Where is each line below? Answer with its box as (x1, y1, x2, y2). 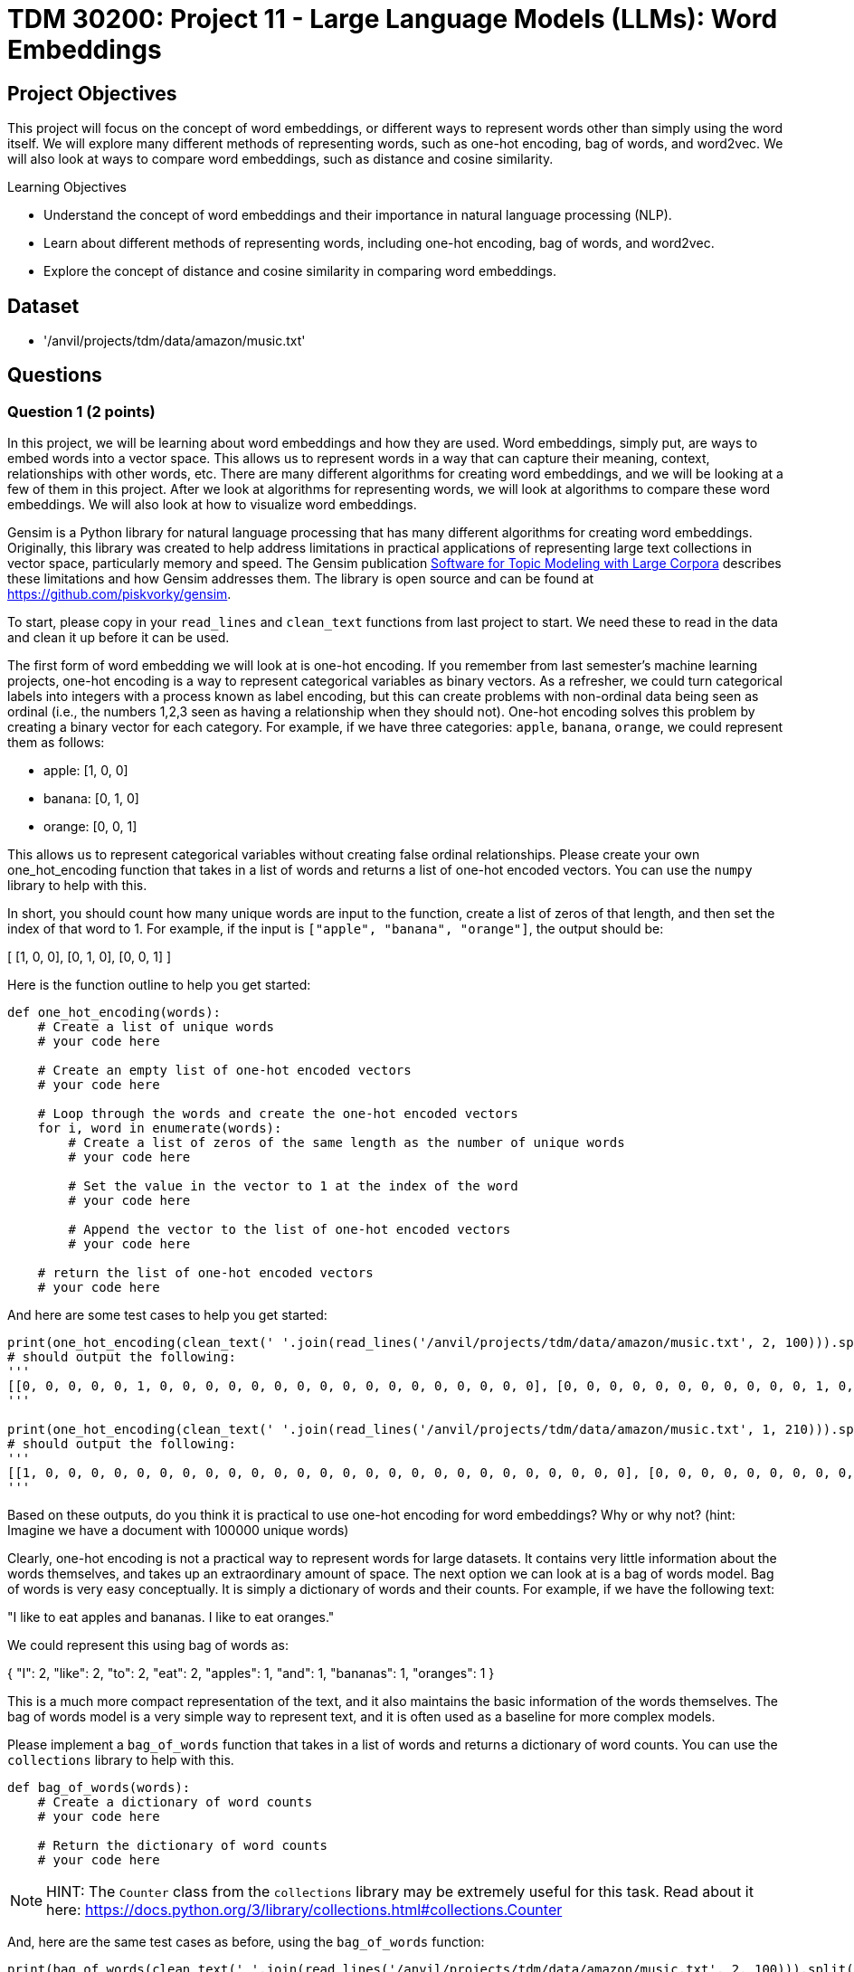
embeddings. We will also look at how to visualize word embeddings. (7, 497, 417, 513)
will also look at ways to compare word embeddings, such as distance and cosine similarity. (7, 151, 554, 167)
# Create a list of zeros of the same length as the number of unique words (68, 1135, 625, 1151)
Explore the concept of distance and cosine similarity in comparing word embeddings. (43, 263, 557, 280)
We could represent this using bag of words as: (7, 1637, 289, 1654)
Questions (7, 364, 102, 387)
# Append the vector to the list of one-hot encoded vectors (68, 1222, 511, 1237)
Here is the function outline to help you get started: (7, 977, 311, 993)
